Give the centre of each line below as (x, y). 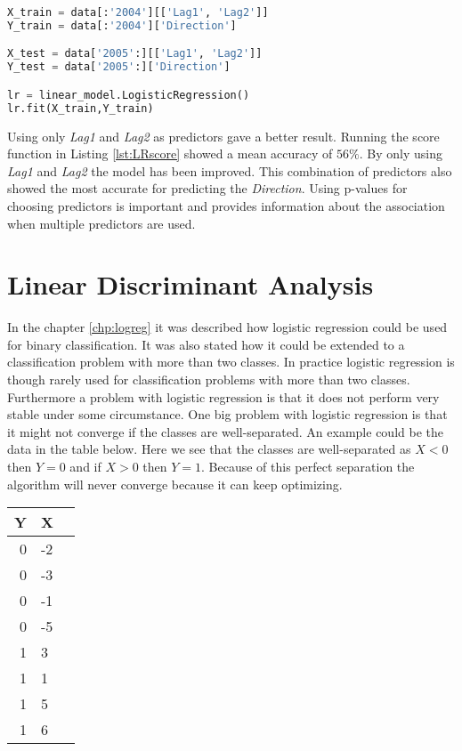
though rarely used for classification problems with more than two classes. (209, 380)
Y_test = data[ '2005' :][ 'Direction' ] (119, 67)
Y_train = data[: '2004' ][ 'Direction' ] (122, 25)
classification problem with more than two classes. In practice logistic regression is (231, 362)
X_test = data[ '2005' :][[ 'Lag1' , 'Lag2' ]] (135, 54)
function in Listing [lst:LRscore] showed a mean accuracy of (170, 153)
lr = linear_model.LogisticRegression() (129, 95)
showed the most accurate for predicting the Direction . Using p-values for (207, 188)
